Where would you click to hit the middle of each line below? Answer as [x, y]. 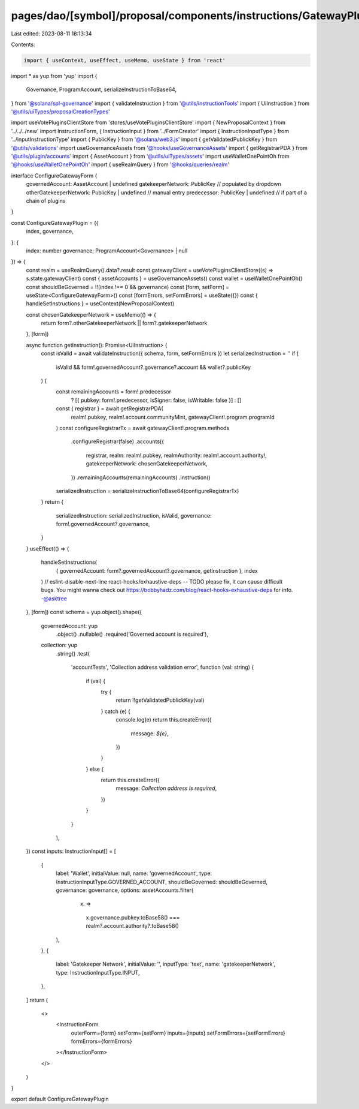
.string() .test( [73, 653]
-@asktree [54, 598]
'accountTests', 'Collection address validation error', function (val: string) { [162, 667]
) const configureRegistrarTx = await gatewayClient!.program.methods [143, 428]
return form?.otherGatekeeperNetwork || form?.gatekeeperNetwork [124, 323]
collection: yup [59, 645]
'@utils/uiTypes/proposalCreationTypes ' [60, 112]
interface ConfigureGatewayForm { [54, 175]
